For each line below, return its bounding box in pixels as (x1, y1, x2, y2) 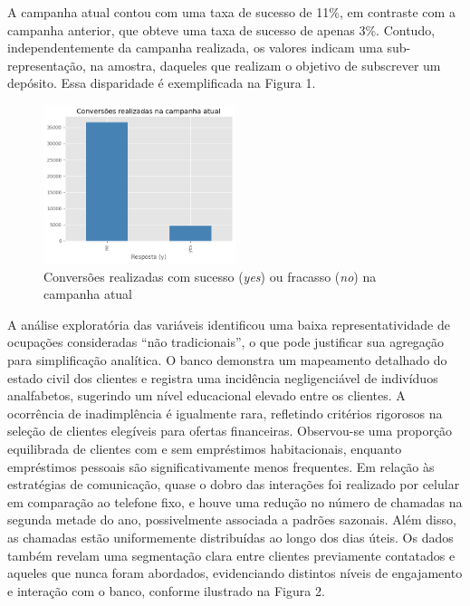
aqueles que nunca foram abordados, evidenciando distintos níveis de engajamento (7, 563, 463, 582)
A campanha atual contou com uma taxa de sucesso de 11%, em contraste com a (7, 3, 456, 21)
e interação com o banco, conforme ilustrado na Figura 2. (7, 581, 325, 600)
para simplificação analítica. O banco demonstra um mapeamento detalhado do (7, 351, 447, 370)
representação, (7, 55, 86, 74)
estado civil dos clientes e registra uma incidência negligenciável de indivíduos (7, 368, 438, 387)
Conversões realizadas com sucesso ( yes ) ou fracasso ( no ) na (43, 266, 377, 285)
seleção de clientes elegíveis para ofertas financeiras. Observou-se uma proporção (7, 421, 453, 440)
